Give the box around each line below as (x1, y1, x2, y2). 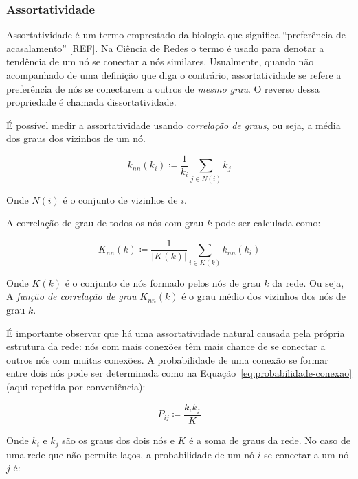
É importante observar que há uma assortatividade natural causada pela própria (6, 325, 345, 340)
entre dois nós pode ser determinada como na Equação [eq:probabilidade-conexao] (6, 366, 353, 380)
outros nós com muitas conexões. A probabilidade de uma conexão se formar (6, 352, 328, 366)
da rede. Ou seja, (272, 275, 344, 290)
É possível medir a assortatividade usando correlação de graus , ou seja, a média (6, 117, 341, 132)
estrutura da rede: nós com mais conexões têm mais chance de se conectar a (6, 339, 326, 353)
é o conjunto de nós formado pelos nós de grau (65, 275, 261, 290)
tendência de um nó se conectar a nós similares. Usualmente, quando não (6, 54, 314, 69)
